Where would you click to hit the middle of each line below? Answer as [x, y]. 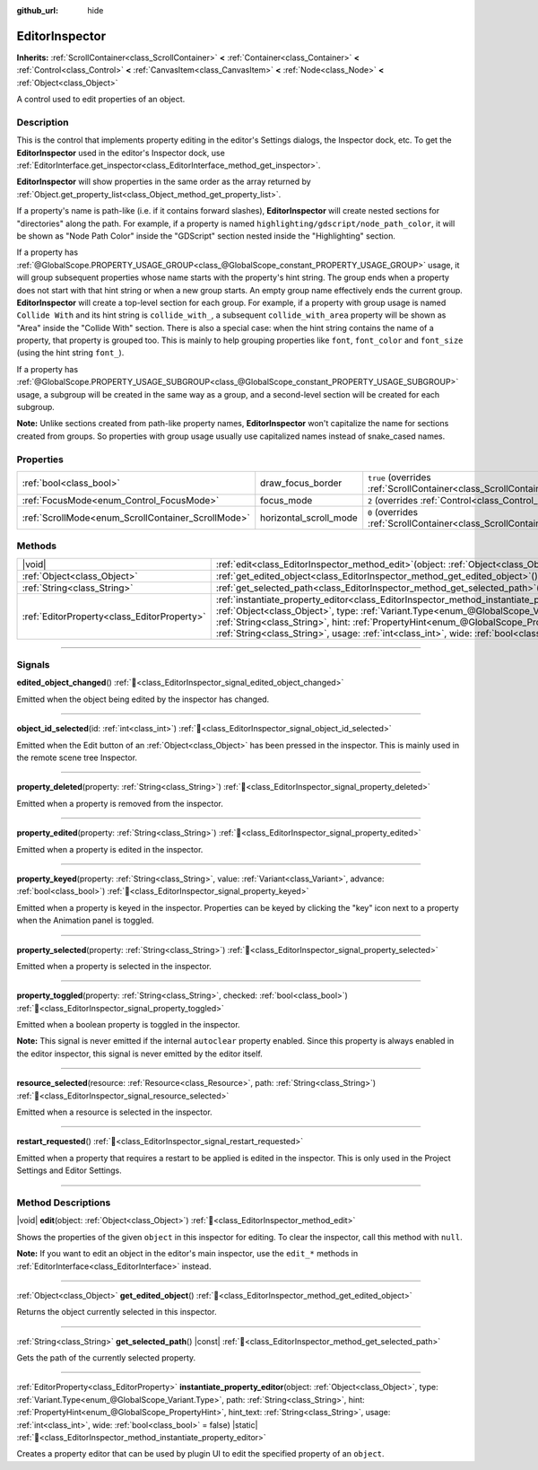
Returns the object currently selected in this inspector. [117, 1312]
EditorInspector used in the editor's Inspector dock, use [121, 153]
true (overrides [399, 477]
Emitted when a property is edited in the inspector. [110, 849]
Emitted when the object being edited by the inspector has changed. [143, 699]
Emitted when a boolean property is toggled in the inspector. [129, 1025]
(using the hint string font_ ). [70, 353]
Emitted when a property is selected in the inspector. [114, 966]
